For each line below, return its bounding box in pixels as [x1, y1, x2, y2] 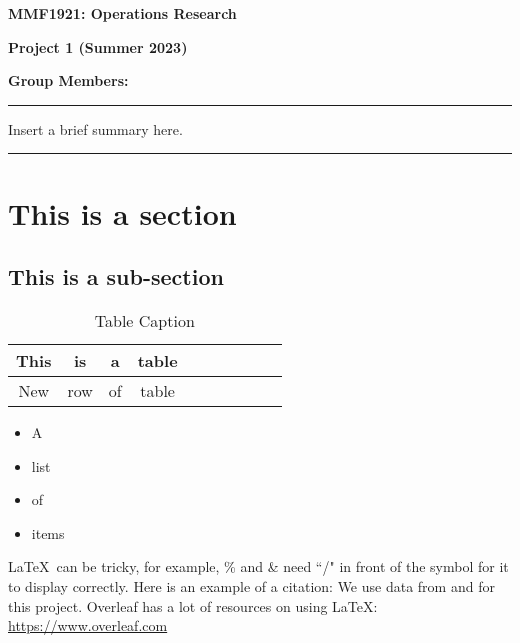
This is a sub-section [8, 261, 224, 292]
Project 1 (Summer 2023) [8, 36, 188, 57]
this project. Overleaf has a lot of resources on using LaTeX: [8, 595, 378, 616]
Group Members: [8, 70, 129, 91]
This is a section [8, 192, 237, 233]
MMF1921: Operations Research [8, 3, 237, 23]
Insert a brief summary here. [8, 118, 183, 139]
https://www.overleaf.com [8, 615, 168, 636]
